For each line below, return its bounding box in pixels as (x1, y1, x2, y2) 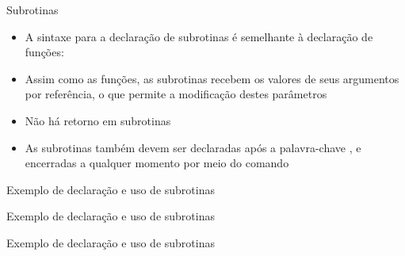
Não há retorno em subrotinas (25, 112, 171, 128)
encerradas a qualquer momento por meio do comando (25, 155, 289, 171)
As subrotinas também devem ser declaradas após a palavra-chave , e (25, 139, 361, 155)
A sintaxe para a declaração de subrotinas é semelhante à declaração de (25, 28, 373, 44)
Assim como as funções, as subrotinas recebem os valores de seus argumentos (25, 70, 399, 86)
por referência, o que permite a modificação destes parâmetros (25, 86, 327, 102)
